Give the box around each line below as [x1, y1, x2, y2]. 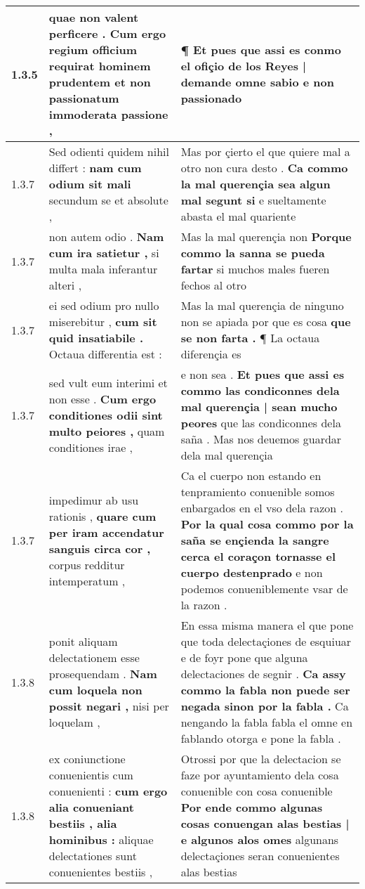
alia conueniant [48, 799, 134, 815]
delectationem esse [48, 649, 140, 666]
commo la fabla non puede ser [180, 682, 350, 698]
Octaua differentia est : [48, 346, 162, 362]
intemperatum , [48, 572, 126, 589]
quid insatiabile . [48, 330, 144, 346]
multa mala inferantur [48, 261, 158, 277]
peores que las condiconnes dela [180, 415, 341, 431]
